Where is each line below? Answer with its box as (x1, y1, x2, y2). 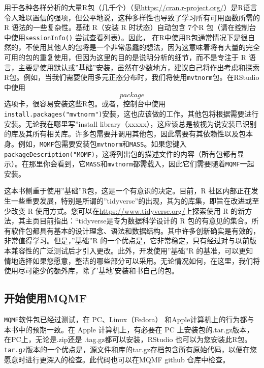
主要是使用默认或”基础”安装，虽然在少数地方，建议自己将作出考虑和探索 (18, 62, 260, 72)
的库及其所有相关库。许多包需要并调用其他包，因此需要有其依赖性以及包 (4, 128, 246, 139)
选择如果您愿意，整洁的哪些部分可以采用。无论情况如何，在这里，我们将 (18, 255, 260, 266)
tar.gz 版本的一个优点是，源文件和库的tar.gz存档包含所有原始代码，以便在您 (4, 344, 257, 354)
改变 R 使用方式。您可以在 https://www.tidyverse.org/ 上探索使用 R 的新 (11, 205, 245, 216)
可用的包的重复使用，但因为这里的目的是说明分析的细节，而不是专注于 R (4, 52, 246, 63)
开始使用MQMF (4, 290, 87, 306)
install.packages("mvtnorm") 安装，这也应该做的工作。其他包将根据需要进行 (4, 108, 259, 119)
